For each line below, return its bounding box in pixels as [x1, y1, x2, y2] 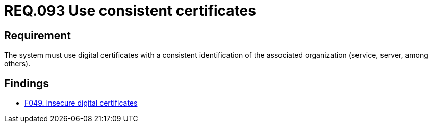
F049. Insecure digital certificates [24, 98, 138, 108]
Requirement [4, 29, 71, 42]
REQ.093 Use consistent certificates [4, 2, 256, 19]
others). [4, 59, 31, 68]
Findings [4, 77, 49, 90]
